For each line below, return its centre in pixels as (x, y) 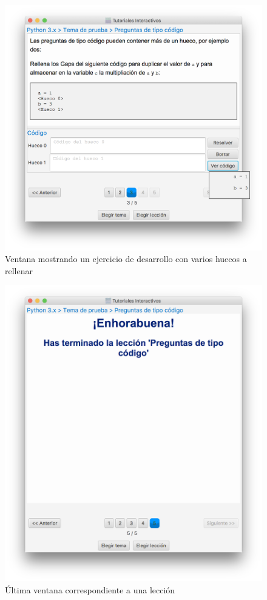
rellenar (19, 270)
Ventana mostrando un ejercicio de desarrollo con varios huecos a (126, 259)
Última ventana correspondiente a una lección (90, 589)
